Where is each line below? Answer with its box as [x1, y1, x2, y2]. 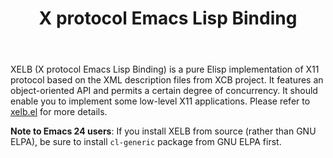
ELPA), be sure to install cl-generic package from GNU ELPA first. [10, 136, 282, 148]
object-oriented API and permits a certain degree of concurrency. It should [10, 85, 318, 97]
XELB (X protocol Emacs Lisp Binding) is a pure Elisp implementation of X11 [10, 63, 320, 76]
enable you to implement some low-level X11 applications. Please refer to [10, 95, 311, 107]
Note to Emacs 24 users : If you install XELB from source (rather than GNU [10, 125, 317, 137]
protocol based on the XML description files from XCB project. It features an [10, 74, 324, 86]
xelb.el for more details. [10, 106, 108, 118]
